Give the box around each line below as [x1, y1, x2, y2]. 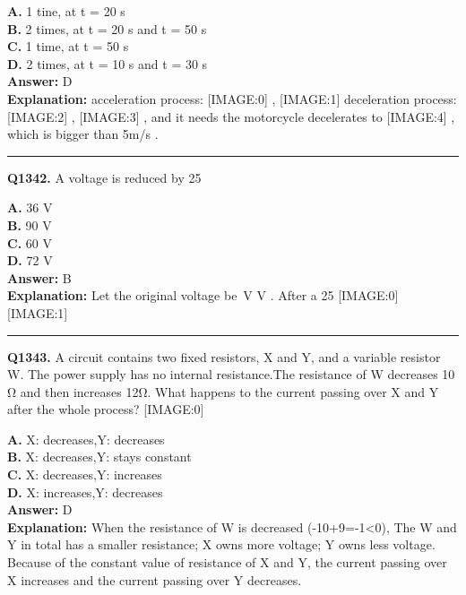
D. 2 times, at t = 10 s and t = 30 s [7, 54, 208, 73]
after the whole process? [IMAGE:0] [7, 400, 204, 418]
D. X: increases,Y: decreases [7, 482, 163, 501]
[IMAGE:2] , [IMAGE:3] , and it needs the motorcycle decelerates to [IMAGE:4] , [7, 107, 455, 125]
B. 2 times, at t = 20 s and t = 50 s [7, 19, 207, 38]
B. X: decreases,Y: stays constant [7, 447, 192, 466]
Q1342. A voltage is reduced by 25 [7, 168, 202, 186]
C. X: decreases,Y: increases [7, 465, 162, 484]
